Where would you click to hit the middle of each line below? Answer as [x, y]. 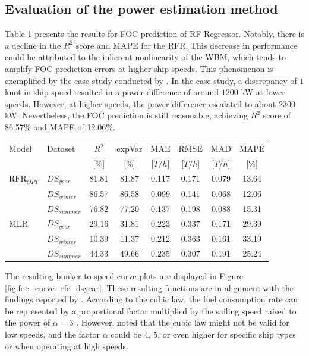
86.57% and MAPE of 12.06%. [60, 127]
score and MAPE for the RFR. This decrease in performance [187, 45]
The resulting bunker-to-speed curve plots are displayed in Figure [124, 276]
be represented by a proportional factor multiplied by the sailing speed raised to [151, 310]
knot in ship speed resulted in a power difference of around [112, 92]
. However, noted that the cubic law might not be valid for [183, 322]
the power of [28, 322]
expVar [130, 149]
